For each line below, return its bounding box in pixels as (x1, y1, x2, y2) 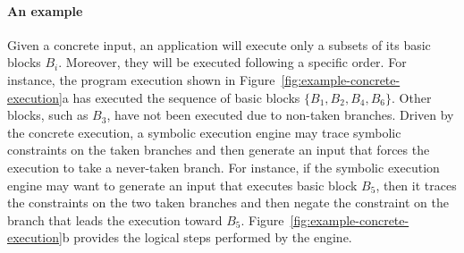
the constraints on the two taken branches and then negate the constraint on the (7, 193, 449, 212)
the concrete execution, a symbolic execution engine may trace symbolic (7, 122, 401, 141)
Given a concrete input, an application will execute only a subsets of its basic (7, 35, 431, 54)
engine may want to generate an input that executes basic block (7, 175, 358, 194)
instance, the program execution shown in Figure (7, 70, 275, 89)
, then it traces (375, 175, 457, 194)
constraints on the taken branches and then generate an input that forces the (7, 140, 430, 159)
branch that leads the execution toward (7, 210, 223, 229)
